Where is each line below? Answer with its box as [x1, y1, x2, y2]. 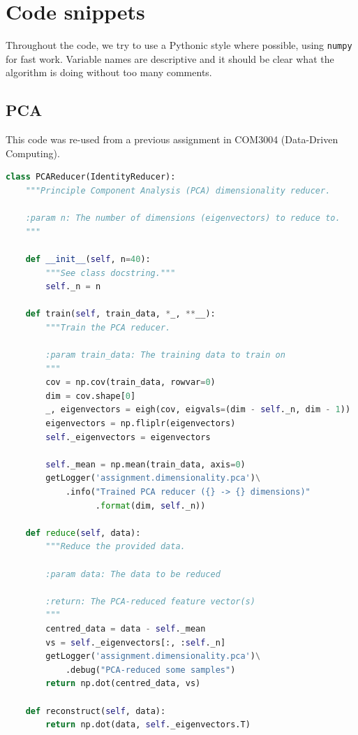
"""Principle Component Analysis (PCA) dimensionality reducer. [25, 185, 331, 196]
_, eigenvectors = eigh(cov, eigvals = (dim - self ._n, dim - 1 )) [45, 405, 351, 415]
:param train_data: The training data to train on [45, 350, 285, 361]
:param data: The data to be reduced [45, 569, 221, 579]
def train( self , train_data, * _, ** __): [25, 309, 216, 319]
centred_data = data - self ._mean [45, 623, 206, 634]
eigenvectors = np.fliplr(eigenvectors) [45, 419, 236, 429]
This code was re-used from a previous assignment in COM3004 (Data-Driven [6, 132, 338, 147]
